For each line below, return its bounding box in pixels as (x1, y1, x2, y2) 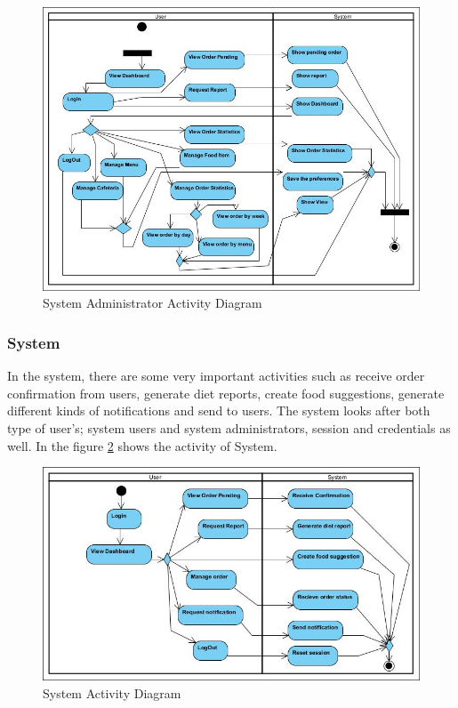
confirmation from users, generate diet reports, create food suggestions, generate (7, 383, 445, 402)
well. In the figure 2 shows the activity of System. (7, 436, 277, 455)
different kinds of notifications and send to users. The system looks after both (7, 401, 430, 420)
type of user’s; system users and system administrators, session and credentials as (7, 418, 451, 437)
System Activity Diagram (43, 683, 181, 702)
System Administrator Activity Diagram (43, 294, 262, 312)
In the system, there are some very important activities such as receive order (7, 366, 425, 385)
